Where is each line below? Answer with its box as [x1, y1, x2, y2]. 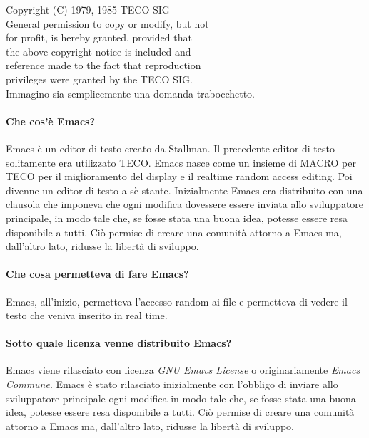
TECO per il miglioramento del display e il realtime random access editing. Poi [6, 169, 353, 184]
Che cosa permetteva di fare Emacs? [6, 266, 189, 281]
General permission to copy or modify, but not [6, 16, 209, 31]
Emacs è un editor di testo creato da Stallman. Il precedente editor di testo [6, 140, 335, 155]
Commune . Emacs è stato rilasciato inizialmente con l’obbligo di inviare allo [6, 377, 338, 392]
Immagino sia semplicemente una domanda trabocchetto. [6, 85, 256, 100]
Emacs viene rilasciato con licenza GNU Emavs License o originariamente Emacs [6, 363, 360, 377]
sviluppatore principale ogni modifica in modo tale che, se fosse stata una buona [6, 390, 356, 405]
